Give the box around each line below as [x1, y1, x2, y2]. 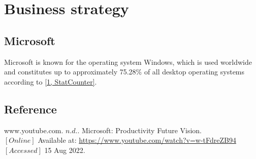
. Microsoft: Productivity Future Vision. [77, 125, 202, 135]
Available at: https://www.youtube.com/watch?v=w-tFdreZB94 [38, 135, 236, 145]
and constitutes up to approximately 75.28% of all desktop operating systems [4, 66, 245, 77]
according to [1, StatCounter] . [4, 76, 97, 87]
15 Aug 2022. [44, 144, 85, 155]
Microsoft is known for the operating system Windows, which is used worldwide [4, 56, 252, 67]
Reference [4, 101, 57, 116]
